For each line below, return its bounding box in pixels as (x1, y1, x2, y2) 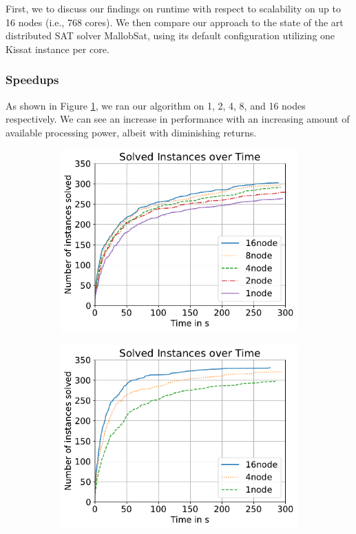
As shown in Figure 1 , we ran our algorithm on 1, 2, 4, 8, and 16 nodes (6, 98, 306, 112)
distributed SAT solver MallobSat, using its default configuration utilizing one (6, 28, 335, 43)
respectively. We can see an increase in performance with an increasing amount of (6, 112, 350, 126)
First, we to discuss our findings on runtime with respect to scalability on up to (6, 1, 342, 15)
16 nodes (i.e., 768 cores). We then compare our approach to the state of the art (6, 14, 344, 29)
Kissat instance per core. (6, 41, 109, 56)
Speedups (6, 71, 59, 88)
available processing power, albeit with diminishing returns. (6, 125, 257, 139)
